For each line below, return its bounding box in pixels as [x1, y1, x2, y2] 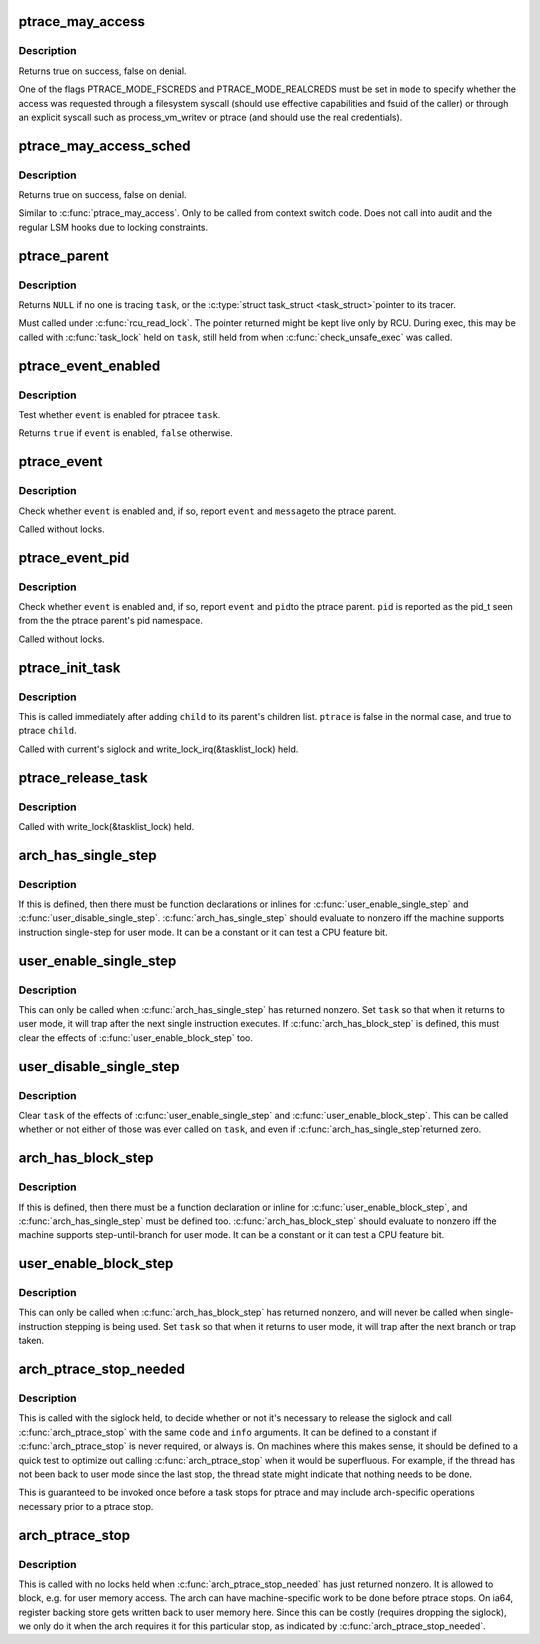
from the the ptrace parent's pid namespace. [18, 615, 204, 627]
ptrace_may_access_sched [18, 137, 191, 154]
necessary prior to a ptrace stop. [18, 1500, 154, 1512]
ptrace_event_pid [18, 549, 130, 566]
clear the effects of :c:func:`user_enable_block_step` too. [18, 1031, 254, 1044]
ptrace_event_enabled [18, 357, 161, 374]
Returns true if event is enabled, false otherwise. [18, 427, 234, 439]
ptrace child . [18, 725, 77, 737]
